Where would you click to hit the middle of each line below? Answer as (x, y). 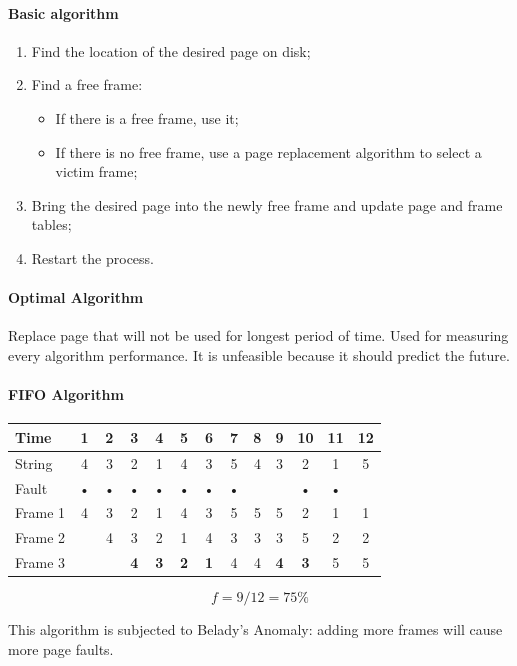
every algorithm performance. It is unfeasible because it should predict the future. (259, 354)
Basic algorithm (63, 12)
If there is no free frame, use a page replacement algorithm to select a (268, 151)
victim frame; (96, 171)
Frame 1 (40, 512)
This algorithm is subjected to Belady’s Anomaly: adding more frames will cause (255, 629)
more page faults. (61, 648)
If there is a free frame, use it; (147, 117)
